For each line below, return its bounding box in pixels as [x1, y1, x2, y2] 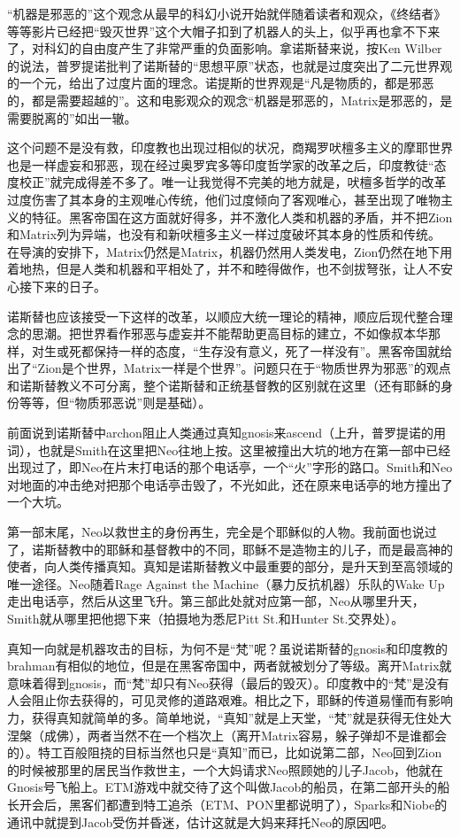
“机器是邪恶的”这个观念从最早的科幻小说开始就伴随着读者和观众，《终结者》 [7, 4, 447, 22]
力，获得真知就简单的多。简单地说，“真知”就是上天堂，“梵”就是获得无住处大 [7, 708, 452, 726]
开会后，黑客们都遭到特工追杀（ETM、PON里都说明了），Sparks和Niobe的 [19, 794, 448, 813]
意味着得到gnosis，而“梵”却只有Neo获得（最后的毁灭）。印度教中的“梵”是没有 [7, 673, 449, 692]
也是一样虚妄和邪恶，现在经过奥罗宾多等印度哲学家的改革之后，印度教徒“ [7, 155, 434, 174]
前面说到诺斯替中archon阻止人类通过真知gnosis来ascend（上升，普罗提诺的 [7, 423, 434, 442]
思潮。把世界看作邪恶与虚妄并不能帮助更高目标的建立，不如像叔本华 [31, 324, 428, 343]
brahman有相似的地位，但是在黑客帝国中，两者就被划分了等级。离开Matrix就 [7, 656, 452, 675]
